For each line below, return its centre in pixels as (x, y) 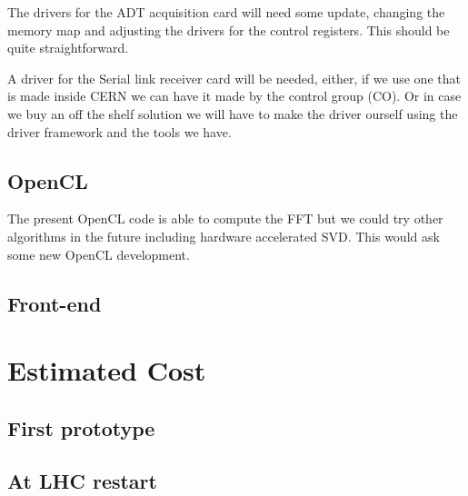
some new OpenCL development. (99, 254)
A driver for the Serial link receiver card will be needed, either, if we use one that (234, 78)
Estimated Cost (107, 370)
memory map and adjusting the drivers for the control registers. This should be (229, 30)
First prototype (81, 427)
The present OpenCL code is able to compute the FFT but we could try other (225, 218)
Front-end (55, 303)
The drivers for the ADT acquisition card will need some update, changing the (226, 12)
